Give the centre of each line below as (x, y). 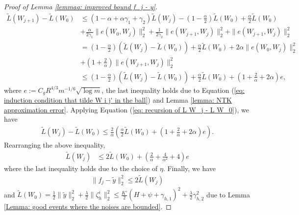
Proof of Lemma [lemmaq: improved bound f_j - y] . (81, 6)
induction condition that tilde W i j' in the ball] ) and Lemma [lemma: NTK (118, 100)
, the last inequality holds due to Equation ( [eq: (173, 90)
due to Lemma (228, 194)
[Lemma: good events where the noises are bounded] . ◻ (88, 206)
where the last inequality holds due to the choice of (81, 168)
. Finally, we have (189, 168)
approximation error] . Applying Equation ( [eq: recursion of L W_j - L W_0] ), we (126, 109)
